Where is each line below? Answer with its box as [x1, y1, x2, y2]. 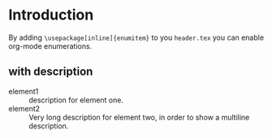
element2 [8, 103, 41, 113]
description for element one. [28, 95, 124, 105]
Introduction [8, 6, 94, 24]
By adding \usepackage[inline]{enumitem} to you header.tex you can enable [8, 33, 265, 42]
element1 [8, 86, 39, 96]
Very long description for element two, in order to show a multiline [28, 112, 250, 122]
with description [8, 65, 93, 79]
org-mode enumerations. [8, 41, 93, 50]
